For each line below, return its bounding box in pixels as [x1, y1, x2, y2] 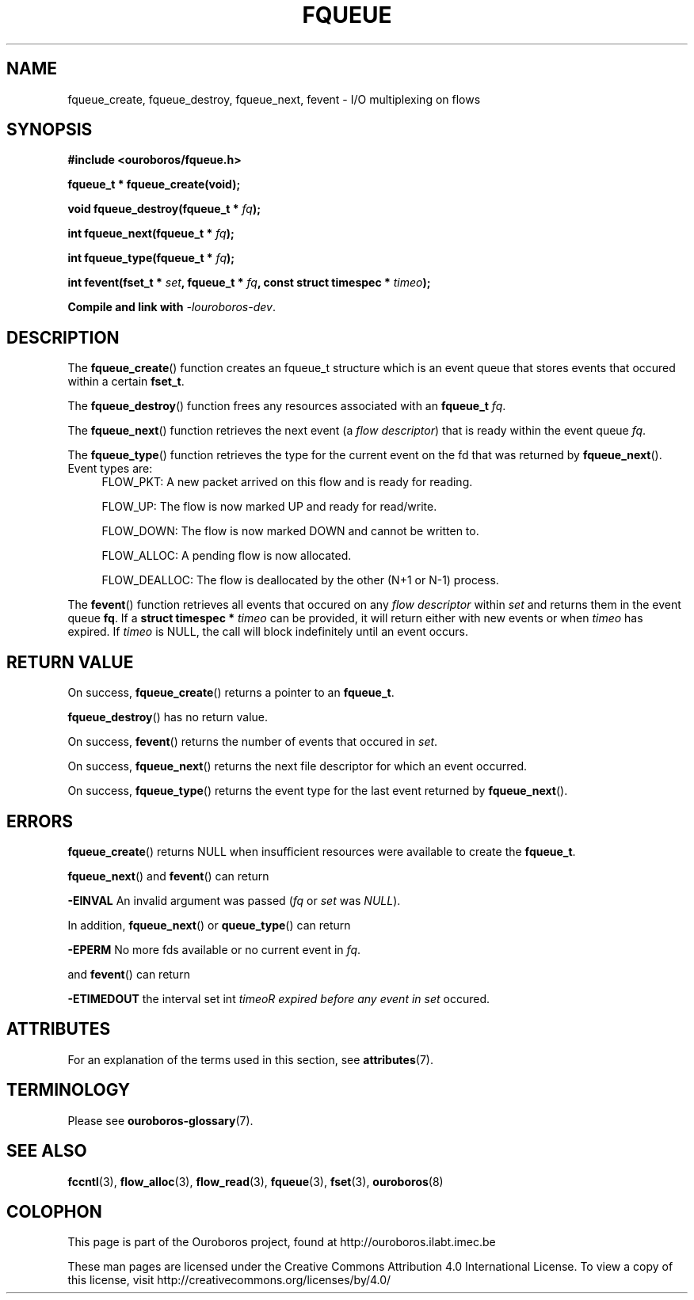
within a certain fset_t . [67, 374, 185, 389]
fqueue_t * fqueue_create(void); [67, 177, 241, 192]
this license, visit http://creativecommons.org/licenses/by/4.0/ [67, 1273, 391, 1287]
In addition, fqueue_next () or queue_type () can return [67, 918, 351, 932]
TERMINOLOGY [6, 1080, 131, 1100]
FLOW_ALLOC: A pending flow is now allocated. [101, 549, 352, 563]
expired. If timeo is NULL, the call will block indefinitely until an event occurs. [67, 625, 469, 639]
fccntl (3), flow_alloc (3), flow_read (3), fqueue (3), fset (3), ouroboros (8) [67, 1174, 444, 1188]
